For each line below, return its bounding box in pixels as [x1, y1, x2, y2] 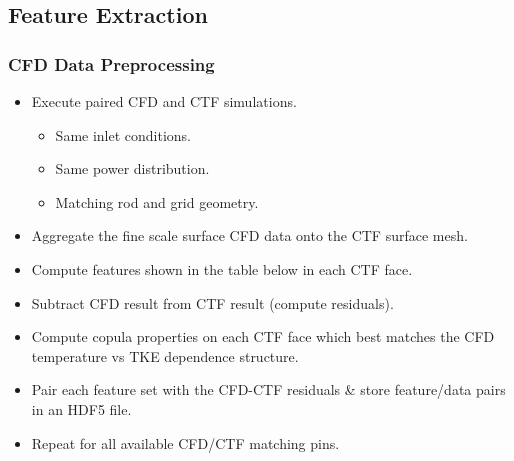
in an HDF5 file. [31, 398, 132, 419]
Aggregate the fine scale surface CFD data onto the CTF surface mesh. [31, 225, 468, 246]
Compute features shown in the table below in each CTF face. [31, 258, 413, 279]
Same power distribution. [55, 158, 210, 179]
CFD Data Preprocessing [8, 51, 215, 76]
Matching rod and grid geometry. [55, 191, 259, 212]
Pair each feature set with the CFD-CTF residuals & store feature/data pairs [31, 379, 506, 400]
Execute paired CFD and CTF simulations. [31, 91, 297, 111]
